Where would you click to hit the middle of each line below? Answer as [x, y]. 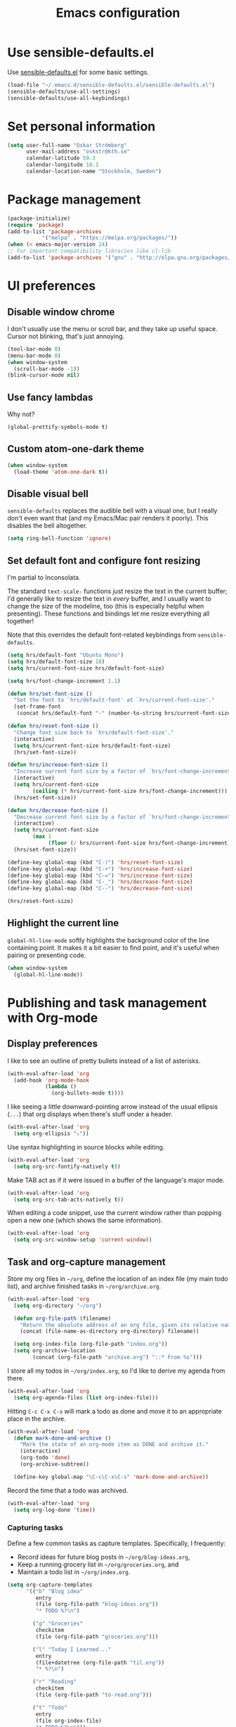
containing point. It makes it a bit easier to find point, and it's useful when [113, 947]
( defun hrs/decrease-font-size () [58, 810]
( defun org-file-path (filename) [63, 1318]
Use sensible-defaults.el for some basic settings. [78, 72]
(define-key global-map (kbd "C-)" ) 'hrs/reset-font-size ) [96, 862]
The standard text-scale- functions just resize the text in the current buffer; [118, 591]
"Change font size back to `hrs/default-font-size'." [94, 732]
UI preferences [52, 286]
